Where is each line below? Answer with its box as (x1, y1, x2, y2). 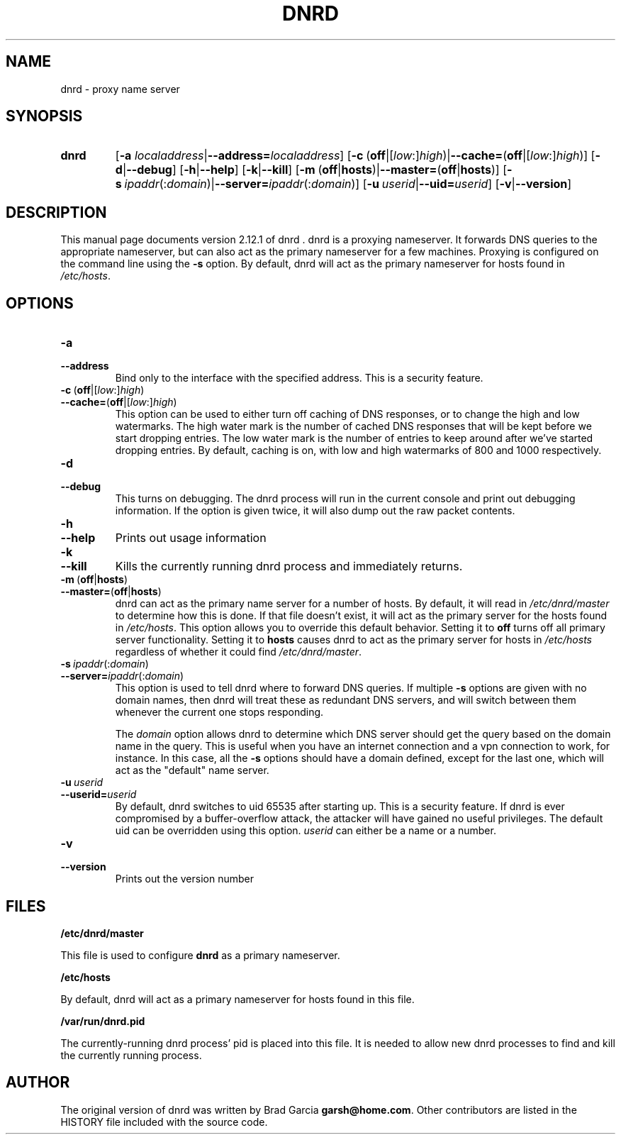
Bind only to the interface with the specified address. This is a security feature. (115, 372, 483, 384)
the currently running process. (60, 1048, 202, 1061)
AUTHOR (6, 1073, 70, 1092)
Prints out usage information (115, 531, 267, 546)
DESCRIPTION (6, 203, 107, 221)
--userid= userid (60, 788, 137, 801)
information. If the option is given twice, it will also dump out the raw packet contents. (115, 504, 515, 517)
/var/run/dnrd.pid (60, 1014, 145, 1027)
